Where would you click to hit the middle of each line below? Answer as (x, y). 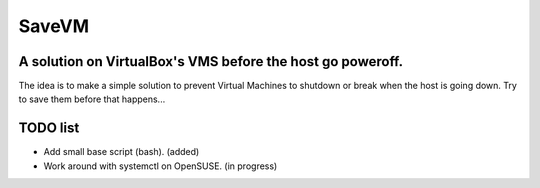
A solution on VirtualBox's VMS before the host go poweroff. (211, 61)
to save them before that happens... (92, 99)
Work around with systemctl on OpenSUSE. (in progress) (160, 166)
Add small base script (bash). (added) (121, 152)
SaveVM (54, 26)
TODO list (49, 128)
